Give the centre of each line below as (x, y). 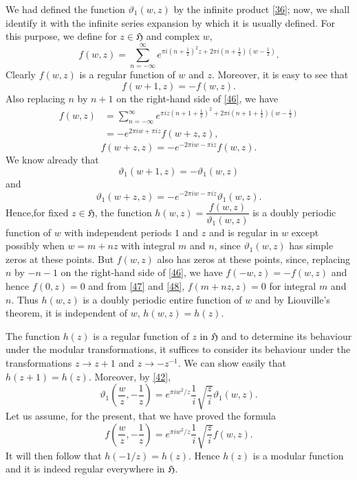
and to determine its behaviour (286, 335)
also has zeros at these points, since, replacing (254, 259)
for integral (293, 285)
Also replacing (35, 98)
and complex (173, 36)
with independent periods (118, 232)
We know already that (52, 160)
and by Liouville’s (292, 299)
